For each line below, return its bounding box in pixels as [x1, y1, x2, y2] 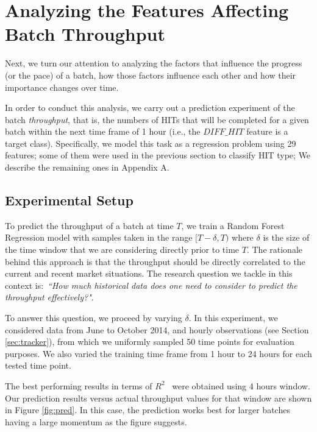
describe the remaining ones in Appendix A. [5, 161, 169, 174]
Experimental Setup [5, 191, 134, 210]
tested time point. [5, 359, 71, 372]
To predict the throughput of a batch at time [5, 219, 174, 232]
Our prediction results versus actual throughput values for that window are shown [5, 391, 312, 404]
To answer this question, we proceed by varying [5, 311, 182, 324]
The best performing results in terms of [5, 379, 152, 392]
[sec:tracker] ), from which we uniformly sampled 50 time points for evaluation [5, 335, 294, 348]
